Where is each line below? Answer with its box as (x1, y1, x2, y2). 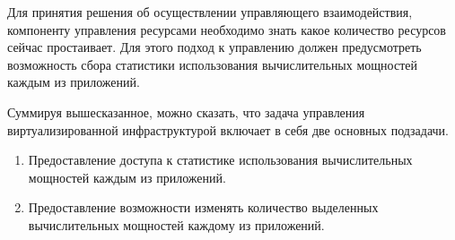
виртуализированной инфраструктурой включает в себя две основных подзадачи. (7, 120, 449, 139)
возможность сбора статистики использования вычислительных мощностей (7, 55, 417, 73)
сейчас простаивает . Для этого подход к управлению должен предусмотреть (7, 38, 422, 56)
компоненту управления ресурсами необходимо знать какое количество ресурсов (7, 20, 446, 39)
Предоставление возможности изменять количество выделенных (28, 198, 379, 217)
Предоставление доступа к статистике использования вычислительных (28, 150, 413, 169)
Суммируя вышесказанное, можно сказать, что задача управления (7, 102, 365, 121)
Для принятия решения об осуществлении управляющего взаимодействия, (7, 3, 413, 21)
